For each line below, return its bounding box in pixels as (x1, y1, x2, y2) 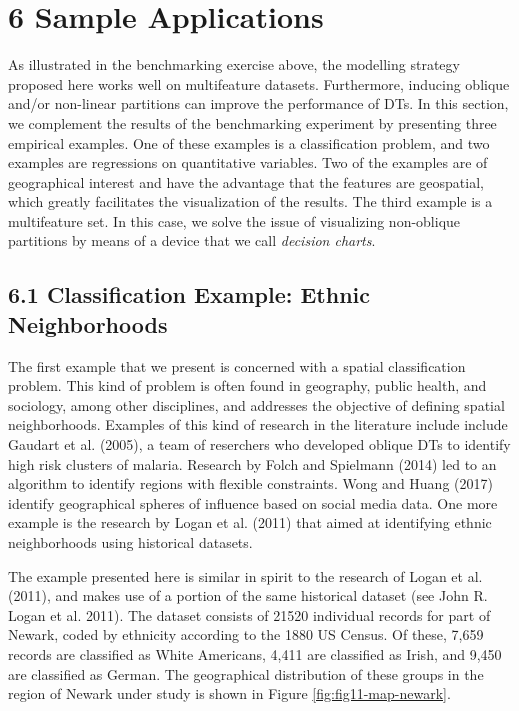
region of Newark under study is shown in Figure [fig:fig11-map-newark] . (8, 683, 451, 704)
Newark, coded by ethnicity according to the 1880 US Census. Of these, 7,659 (8, 624, 484, 645)
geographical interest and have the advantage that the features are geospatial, (8, 171, 484, 192)
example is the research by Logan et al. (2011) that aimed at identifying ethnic (8, 512, 492, 533)
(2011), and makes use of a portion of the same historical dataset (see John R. (8, 585, 488, 606)
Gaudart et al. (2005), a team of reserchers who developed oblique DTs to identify (8, 434, 511, 455)
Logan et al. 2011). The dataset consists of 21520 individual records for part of (8, 604, 491, 625)
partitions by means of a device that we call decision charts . (8, 230, 376, 251)
